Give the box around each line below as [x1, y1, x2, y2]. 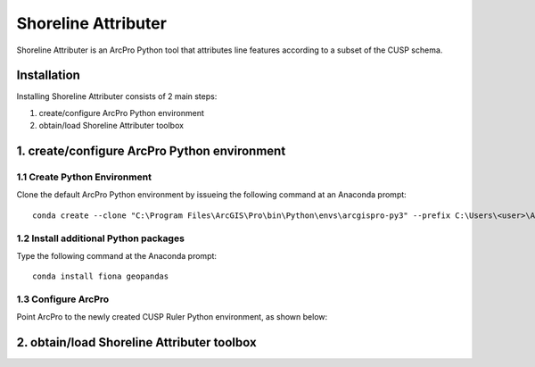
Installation [16, 68, 80, 83]
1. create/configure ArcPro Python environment [16, 144, 286, 159]
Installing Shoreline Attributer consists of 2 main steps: [16, 91, 218, 102]
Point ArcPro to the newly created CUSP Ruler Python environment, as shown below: [16, 312, 328, 322]
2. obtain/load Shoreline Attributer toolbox [16, 335, 258, 350]
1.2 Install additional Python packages [16, 232, 185, 245]
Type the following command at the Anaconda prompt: [16, 250, 218, 261]
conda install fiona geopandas [32, 271, 169, 281]
